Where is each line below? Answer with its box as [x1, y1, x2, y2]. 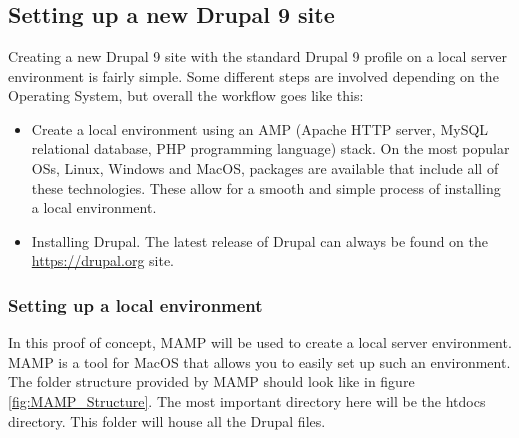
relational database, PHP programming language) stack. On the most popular [31, 138, 510, 159]
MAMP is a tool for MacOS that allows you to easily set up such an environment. [8, 351, 511, 372]
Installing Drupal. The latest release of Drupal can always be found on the [31, 230, 489, 251]
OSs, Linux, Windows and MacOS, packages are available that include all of [31, 157, 499, 178]
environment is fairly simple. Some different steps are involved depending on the [8, 65, 499, 86]
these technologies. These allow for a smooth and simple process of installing [31, 177, 501, 198]
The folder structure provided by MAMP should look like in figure [8, 371, 415, 392]
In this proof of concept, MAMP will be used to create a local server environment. [8, 332, 512, 353]
